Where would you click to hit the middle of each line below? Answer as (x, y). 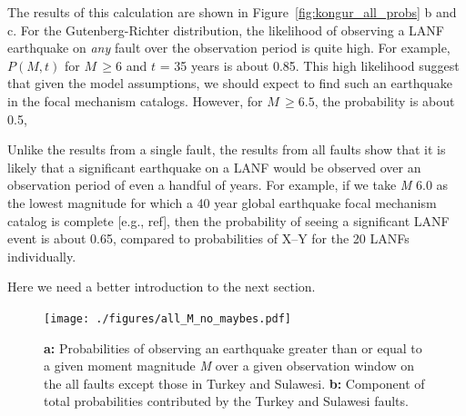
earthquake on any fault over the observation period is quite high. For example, (229, 48)
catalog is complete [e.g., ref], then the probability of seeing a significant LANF (228, 220)
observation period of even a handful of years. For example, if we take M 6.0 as (228, 185)
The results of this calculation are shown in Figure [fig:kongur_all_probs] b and (232, 12)
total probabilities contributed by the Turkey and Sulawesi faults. (226, 401)
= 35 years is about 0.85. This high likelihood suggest (309, 65)
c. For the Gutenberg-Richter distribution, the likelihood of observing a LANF (226, 30)
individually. (42, 256)
